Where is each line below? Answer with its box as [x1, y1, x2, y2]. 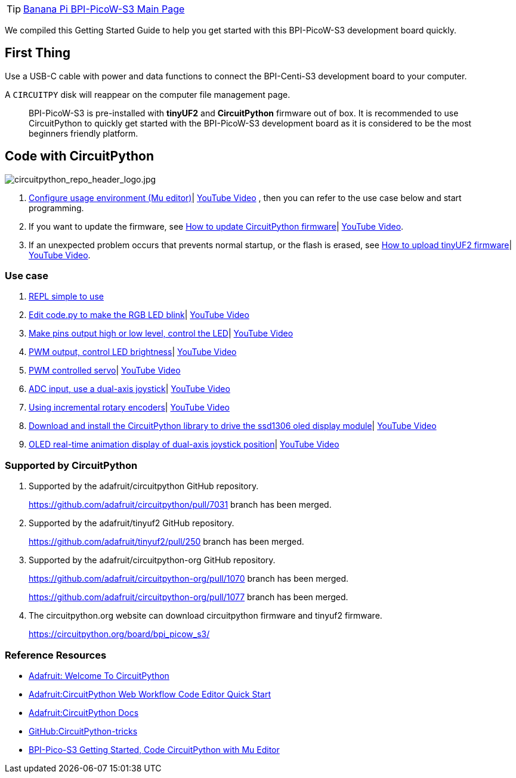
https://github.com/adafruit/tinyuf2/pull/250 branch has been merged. [29, 536, 304, 547]
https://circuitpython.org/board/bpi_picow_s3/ [29, 629, 210, 640]
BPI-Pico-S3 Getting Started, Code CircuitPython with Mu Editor [29, 744, 280, 755]
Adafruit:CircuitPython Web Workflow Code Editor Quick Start [29, 689, 271, 699]
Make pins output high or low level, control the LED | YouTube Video [29, 328, 293, 339]
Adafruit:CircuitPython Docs [29, 707, 139, 718]
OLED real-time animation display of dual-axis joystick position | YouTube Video [29, 439, 339, 450]
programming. [29, 202, 84, 213]
